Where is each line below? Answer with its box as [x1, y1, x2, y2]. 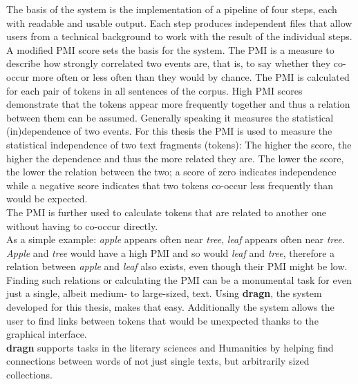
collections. [6, 367, 53, 382]
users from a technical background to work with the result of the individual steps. [6, 29, 352, 44]
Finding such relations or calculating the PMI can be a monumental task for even [6, 272, 352, 287]
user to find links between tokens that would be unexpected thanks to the [6, 313, 319, 327]
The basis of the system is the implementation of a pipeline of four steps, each [6, 2, 337, 16]
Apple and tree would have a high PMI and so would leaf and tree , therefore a [6, 245, 335, 260]
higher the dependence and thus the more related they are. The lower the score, [6, 151, 344, 165]
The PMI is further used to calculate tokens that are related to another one [6, 204, 326, 219]
